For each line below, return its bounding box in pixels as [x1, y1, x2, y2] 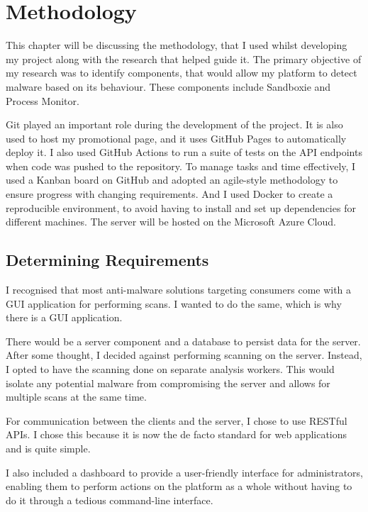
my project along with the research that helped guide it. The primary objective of [6, 51, 362, 66]
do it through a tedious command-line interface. [6, 492, 213, 507]
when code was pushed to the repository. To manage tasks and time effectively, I [6, 158, 356, 173]
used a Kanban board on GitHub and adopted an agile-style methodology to [6, 172, 338, 187]
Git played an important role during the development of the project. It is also [6, 117, 343, 132]
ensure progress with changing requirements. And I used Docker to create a [6, 187, 333, 201]
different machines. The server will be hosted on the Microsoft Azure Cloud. [6, 214, 336, 229]
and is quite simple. [6, 440, 91, 455]
